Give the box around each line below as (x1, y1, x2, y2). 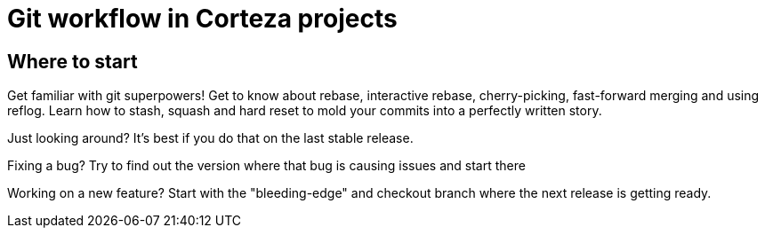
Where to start (7, 50, 138, 73)
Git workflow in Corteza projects (7, 4, 398, 34)
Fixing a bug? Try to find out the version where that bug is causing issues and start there (7, 158, 526, 174)
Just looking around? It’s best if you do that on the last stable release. (7, 130, 414, 146)
